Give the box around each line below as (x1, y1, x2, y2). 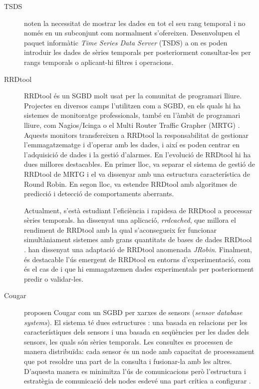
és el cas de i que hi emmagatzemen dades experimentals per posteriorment (24, 264, 254, 274)
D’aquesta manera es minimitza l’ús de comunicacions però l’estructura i (24, 366, 246, 376)
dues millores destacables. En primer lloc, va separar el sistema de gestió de (24, 159, 255, 169)
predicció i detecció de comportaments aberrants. (24, 188, 174, 199)
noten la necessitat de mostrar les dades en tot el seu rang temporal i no (24, 17, 246, 28)
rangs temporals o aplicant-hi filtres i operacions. (24, 56, 174, 67)
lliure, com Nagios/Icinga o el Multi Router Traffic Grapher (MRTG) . (24, 119, 240, 130)
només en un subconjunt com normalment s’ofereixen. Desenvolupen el (24, 27, 240, 38)
